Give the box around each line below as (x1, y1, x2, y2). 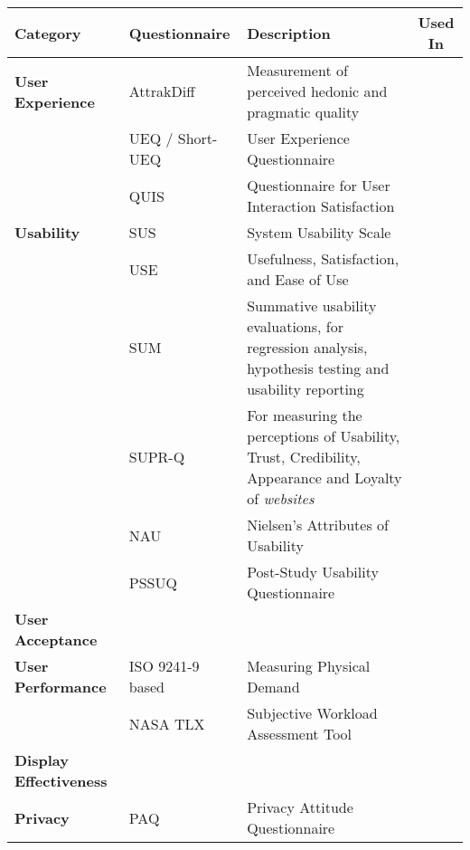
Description (247, 22, 331, 43)
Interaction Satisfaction (247, 196, 395, 216)
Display (14, 750, 69, 770)
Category (14, 22, 81, 43)
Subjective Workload (247, 702, 378, 723)
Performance (14, 676, 107, 697)
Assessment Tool (247, 723, 352, 744)
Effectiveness (14, 770, 108, 791)
